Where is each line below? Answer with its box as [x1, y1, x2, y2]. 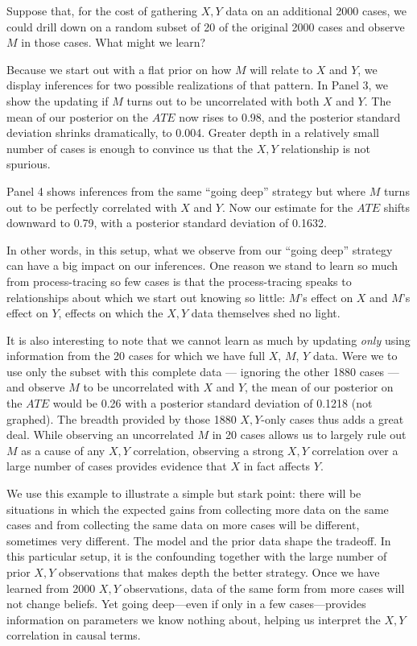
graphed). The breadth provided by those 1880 [6, 410, 237, 427]
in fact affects [243, 458, 311, 474]
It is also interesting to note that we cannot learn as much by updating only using [6, 331, 411, 348]
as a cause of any [21, 441, 105, 458]
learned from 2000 [6, 579, 96, 596]
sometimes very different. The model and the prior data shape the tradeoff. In [6, 532, 391, 549]
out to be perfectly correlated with [6, 198, 177, 215]
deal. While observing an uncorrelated [6, 426, 194, 443]
